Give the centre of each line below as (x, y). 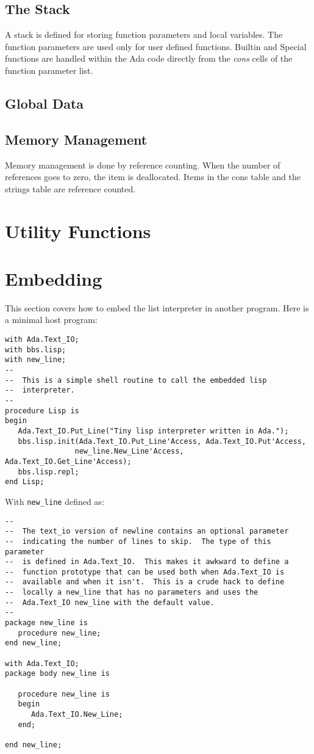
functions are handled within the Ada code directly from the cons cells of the (149, 58)
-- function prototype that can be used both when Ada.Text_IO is (145, 572)
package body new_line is (57, 674)
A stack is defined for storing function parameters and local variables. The (144, 34)
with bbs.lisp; (36, 350)
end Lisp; (25, 482)
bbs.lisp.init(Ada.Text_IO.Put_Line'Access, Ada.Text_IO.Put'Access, (162, 441)
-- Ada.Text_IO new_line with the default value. (110, 602)
